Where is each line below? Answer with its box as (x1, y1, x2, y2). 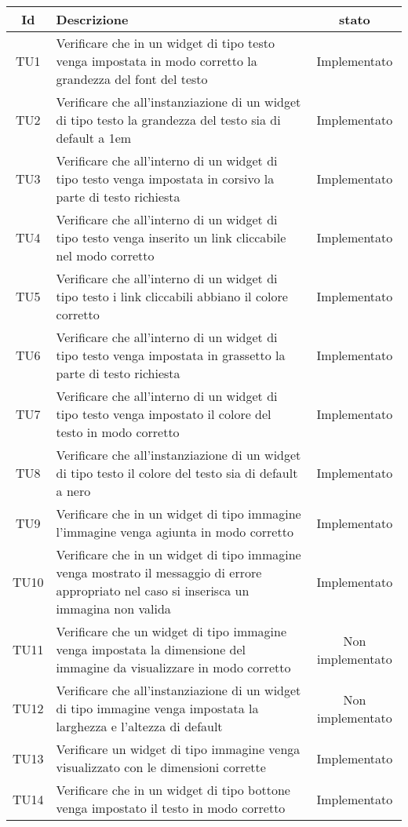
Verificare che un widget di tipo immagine (56, 622, 286, 640)
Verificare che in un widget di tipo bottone (56, 781, 290, 799)
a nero (56, 482, 91, 500)
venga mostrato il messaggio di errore (56, 563, 262, 581)
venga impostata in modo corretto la (56, 52, 257, 70)
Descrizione (56, 10, 129, 28)
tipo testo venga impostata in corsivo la (56, 169, 275, 188)
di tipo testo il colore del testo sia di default (56, 464, 298, 482)
